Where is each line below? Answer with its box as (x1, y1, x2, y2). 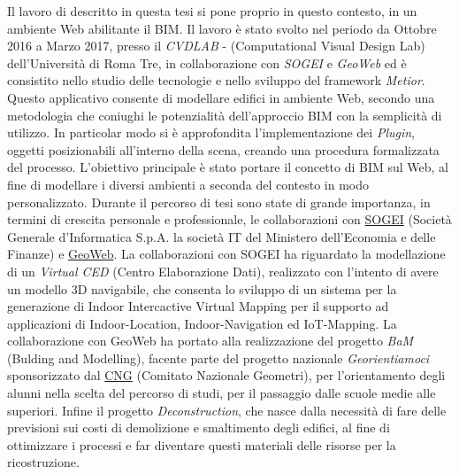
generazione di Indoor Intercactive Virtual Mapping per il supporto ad (7, 297, 389, 315)
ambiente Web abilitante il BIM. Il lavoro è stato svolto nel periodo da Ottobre (7, 19, 437, 37)
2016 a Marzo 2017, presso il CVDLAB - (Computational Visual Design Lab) (7, 36, 425, 55)
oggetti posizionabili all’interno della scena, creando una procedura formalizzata (7, 140, 440, 159)
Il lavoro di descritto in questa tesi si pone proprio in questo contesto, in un (7, 2, 417, 19)
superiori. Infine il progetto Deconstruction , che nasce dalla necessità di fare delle (7, 400, 447, 419)
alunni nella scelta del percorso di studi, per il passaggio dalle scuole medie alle (7, 384, 436, 402)
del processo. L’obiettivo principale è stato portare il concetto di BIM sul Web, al (7, 158, 449, 176)
